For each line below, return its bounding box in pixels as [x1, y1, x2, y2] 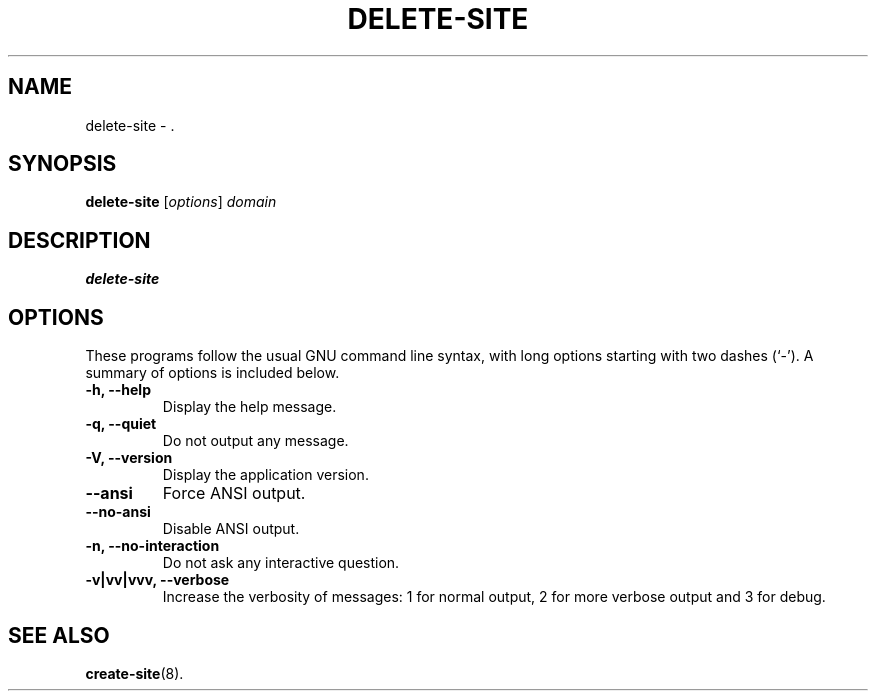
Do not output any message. [162, 432, 349, 450]
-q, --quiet [85, 415, 157, 433]
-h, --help [85, 381, 151, 399]
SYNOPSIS [8, 151, 117, 177]
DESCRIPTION [8, 227, 151, 253]
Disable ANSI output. [162, 520, 300, 538]
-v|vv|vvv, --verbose [85, 571, 230, 589]
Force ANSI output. [162, 483, 306, 504]
